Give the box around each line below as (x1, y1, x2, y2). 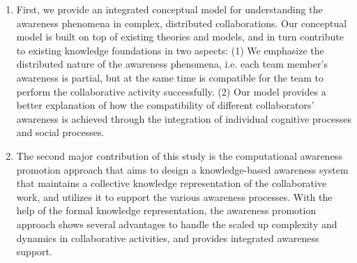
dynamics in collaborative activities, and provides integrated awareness (16, 230, 319, 245)
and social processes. (16, 125, 105, 140)
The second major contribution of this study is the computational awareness (16, 148, 342, 163)
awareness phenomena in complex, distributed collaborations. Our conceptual (16, 15, 347, 30)
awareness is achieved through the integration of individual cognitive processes (16, 111, 351, 126)
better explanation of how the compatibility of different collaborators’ (16, 98, 314, 112)
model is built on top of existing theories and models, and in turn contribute (16, 29, 344, 44)
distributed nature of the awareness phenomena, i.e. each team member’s (16, 57, 328, 71)
